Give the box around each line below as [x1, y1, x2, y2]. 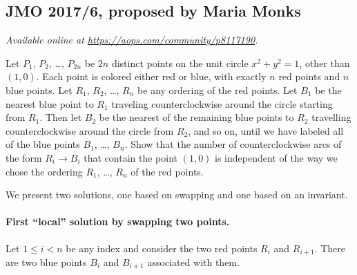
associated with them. [147, 254, 240, 269]
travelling [311, 110, 351, 124]
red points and [278, 69, 340, 84]
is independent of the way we [215, 150, 338, 164]
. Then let [39, 110, 82, 124]
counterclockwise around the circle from [6, 123, 174, 137]
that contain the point [84, 150, 177, 164]
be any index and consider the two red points [66, 240, 258, 255]
